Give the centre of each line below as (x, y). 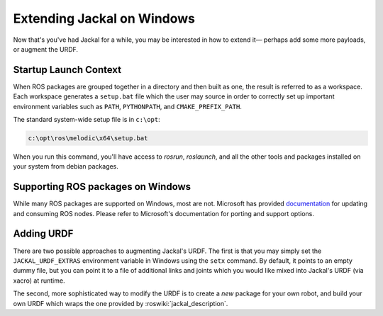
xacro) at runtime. (39, 281)
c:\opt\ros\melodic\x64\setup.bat (88, 138)
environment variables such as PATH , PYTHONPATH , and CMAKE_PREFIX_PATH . (128, 106)
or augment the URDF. (45, 49)
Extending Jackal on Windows (104, 18)
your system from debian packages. (66, 167)
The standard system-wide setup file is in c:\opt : (87, 120)
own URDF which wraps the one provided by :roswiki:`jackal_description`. (121, 303)
